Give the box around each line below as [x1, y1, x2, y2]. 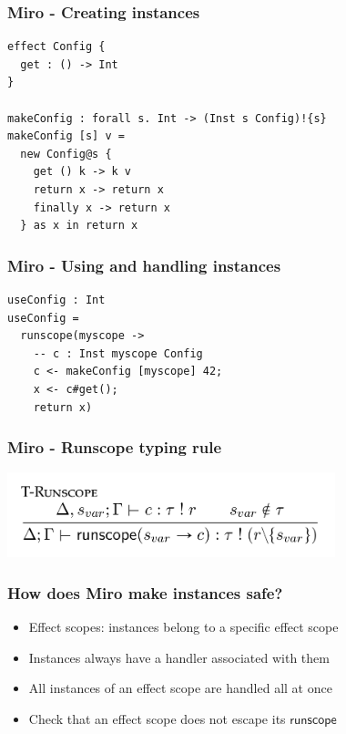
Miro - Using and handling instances [7, 253, 281, 276]
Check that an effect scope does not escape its [28, 708, 286, 728]
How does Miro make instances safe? [7, 581, 283, 604]
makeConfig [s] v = [7, 129, 125, 143]
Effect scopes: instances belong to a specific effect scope [28, 617, 339, 636]
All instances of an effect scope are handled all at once [28, 678, 332, 698]
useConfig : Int [7, 293, 106, 306]
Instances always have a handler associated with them [28, 647, 330, 667]
